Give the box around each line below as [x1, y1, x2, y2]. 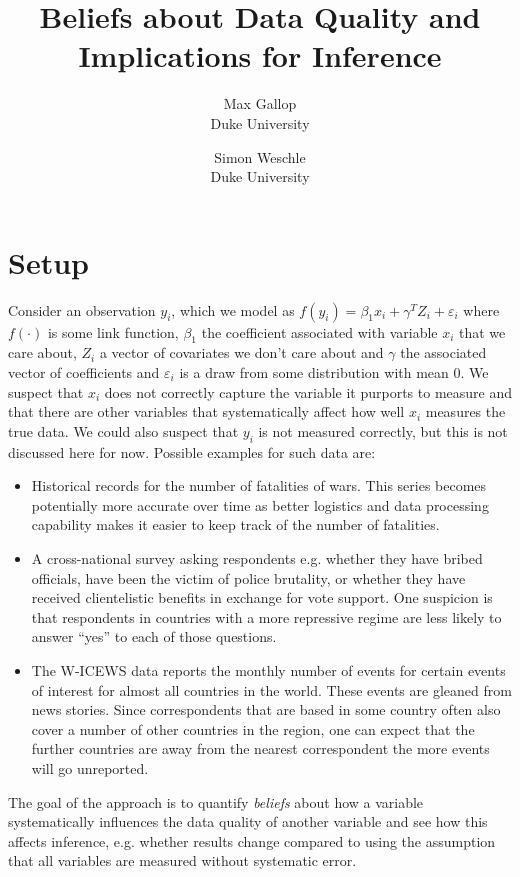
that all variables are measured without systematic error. [8, 850, 357, 871]
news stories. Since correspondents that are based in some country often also [31, 699, 501, 720]
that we [459, 321, 506, 342]
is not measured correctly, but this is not [258, 420, 508, 441]
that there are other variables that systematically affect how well [8, 401, 405, 422]
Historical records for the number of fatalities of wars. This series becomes [31, 475, 487, 496]
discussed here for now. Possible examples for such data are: [8, 441, 376, 462]
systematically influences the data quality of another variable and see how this [8, 811, 488, 832]
